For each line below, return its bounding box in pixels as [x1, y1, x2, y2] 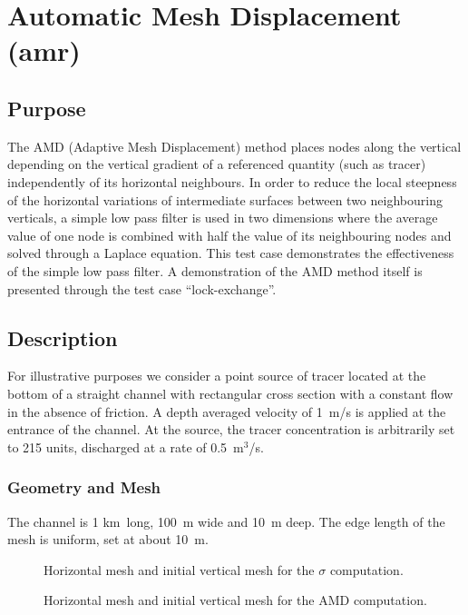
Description [7, 323, 118, 352]
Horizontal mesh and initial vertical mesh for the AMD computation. [44, 590, 427, 610]
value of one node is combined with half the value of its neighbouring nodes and [7, 225, 452, 244]
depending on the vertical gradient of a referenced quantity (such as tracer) [7, 154, 426, 174]
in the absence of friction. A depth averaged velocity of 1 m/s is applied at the [7, 402, 446, 421]
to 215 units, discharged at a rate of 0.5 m [7, 437, 244, 456]
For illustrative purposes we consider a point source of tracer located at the [7, 366, 426, 385]
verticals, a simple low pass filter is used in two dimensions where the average [7, 208, 438, 227]
